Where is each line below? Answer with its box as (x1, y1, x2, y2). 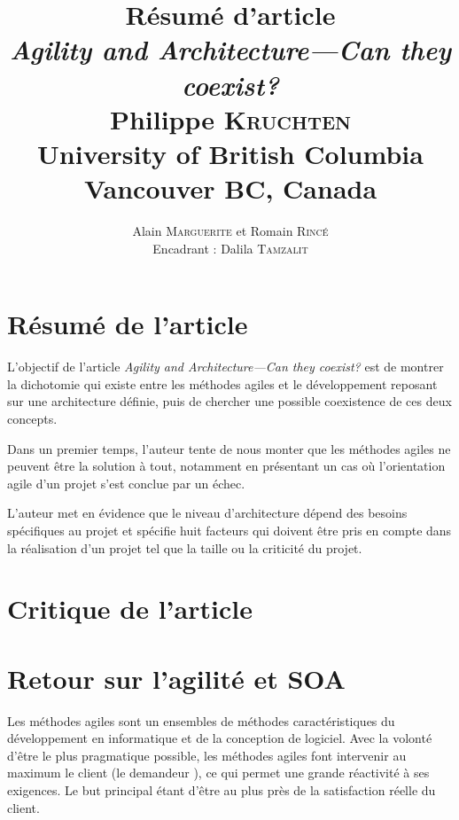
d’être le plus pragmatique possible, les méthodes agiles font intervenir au (7, 746, 407, 764)
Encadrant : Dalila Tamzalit (152, 238, 308, 257)
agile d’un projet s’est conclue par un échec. (7, 473, 245, 492)
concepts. (7, 409, 58, 427)
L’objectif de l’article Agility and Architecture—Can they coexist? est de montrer (7, 357, 444, 376)
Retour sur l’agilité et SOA (7, 660, 346, 696)
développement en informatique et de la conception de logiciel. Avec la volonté (7, 729, 432, 747)
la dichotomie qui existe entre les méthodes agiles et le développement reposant (7, 374, 438, 393)
